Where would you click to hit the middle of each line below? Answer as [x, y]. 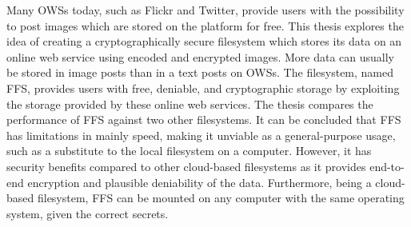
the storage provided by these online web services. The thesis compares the [190, 104]
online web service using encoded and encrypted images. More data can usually [200, 56]
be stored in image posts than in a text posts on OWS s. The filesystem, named [200, 72]
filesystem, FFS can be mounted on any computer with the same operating [221, 198]
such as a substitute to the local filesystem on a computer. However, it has [189, 151]
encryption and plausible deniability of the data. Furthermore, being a [200, 182]
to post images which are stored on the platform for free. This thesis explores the [205, 25]
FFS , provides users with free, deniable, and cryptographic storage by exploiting [203, 88]
